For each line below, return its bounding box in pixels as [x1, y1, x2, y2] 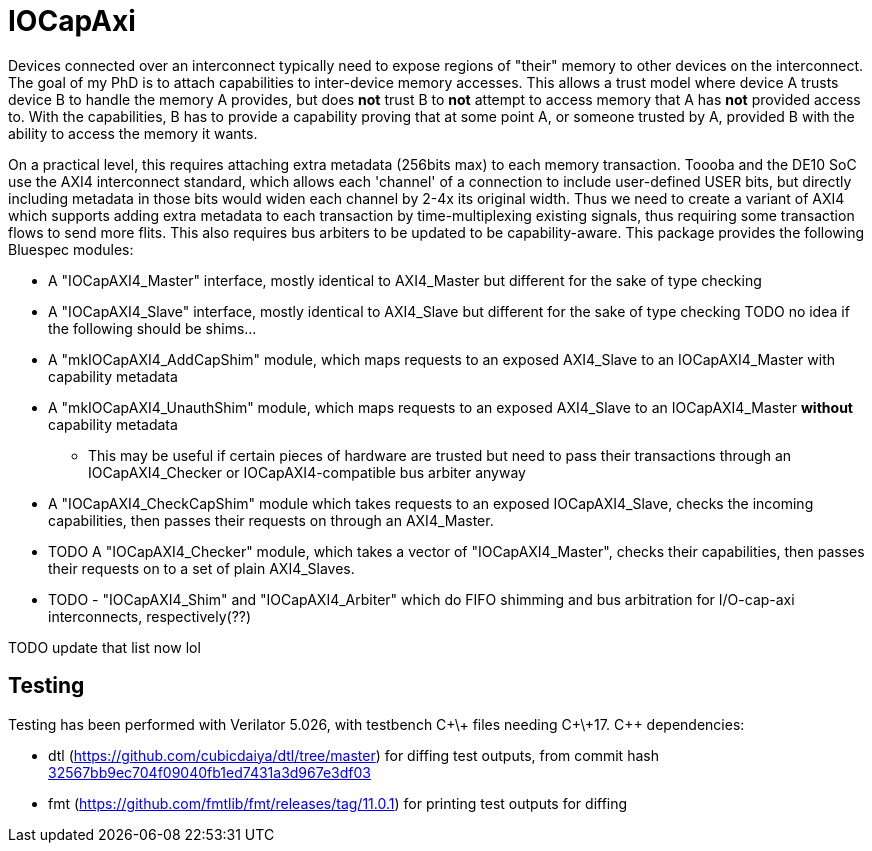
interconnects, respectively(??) [48, 607, 252, 625]
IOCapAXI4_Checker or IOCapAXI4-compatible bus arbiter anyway [88, 463, 526, 481]
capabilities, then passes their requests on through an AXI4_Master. [48, 511, 494, 529]
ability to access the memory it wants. [8, 124, 258, 142]
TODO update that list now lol [8, 638, 201, 656]
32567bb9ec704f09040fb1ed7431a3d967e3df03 [48, 763, 371, 781]
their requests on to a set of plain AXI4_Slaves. [48, 559, 355, 577]
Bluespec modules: [8, 240, 134, 258]
